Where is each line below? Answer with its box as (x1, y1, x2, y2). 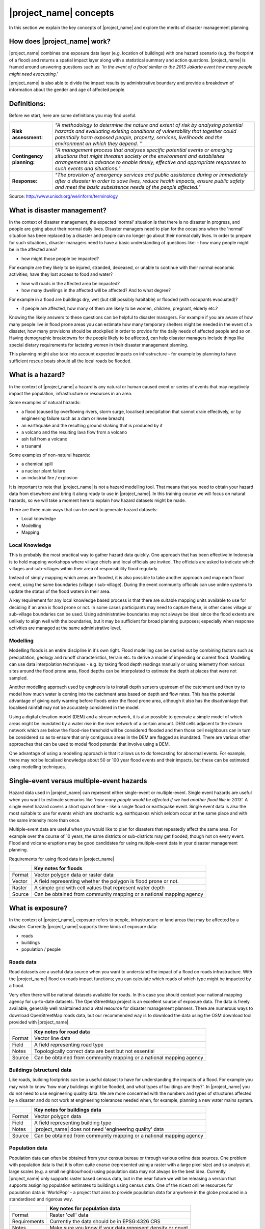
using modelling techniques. (9, 764, 66, 770)
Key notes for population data (50, 1205, 120, 1212)
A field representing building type (34, 1119, 111, 1126)
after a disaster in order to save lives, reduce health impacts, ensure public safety (54, 177, 245, 184)
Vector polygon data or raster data (34, 872, 114, 878)
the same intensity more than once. (9, 817, 81, 823)
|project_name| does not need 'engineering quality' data (34, 1126, 164, 1133)
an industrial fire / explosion (21, 475, 78, 481)
